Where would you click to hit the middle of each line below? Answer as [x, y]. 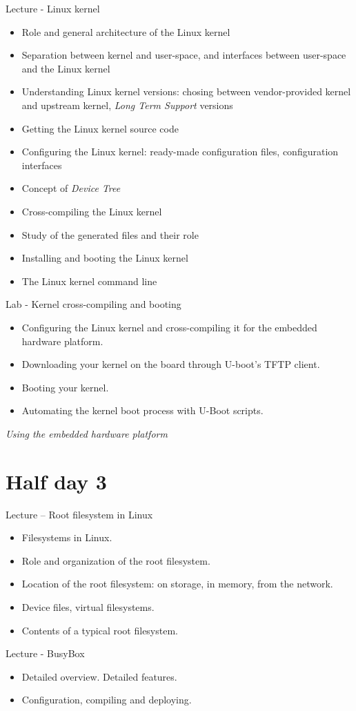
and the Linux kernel [66, 68]
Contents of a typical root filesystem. [100, 630]
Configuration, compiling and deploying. [107, 700]
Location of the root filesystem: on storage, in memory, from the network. [177, 584]
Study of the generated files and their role [110, 234]
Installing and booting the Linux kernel [105, 258]
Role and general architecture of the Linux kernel [126, 31]
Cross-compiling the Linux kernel [92, 211]
